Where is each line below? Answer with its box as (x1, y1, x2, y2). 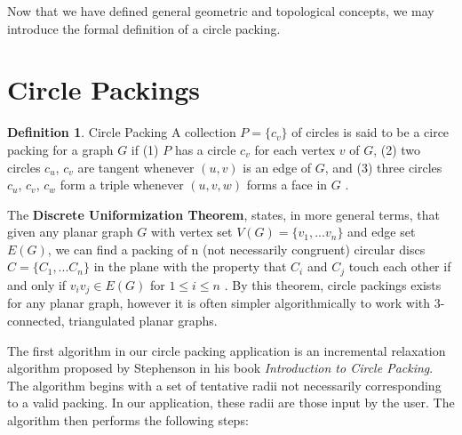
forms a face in (246, 175, 328, 194)
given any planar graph (7, 222, 133, 241)
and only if (7, 275, 67, 294)
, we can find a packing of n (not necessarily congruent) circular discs (47, 239, 426, 258)
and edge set (347, 222, 416, 241)
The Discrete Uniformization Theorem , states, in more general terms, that (7, 205, 440, 223)
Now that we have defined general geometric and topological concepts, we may (7, 2, 434, 20)
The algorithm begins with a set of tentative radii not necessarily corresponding (7, 375, 442, 394)
